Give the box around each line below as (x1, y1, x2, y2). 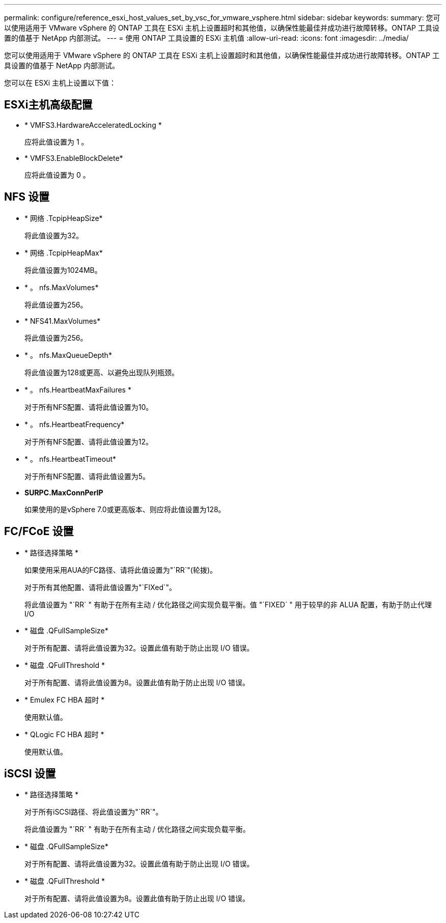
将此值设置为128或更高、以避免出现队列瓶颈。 (24, 368, 179, 377)
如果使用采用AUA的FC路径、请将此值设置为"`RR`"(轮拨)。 (24, 565, 217, 574)
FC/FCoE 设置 (4, 525, 74, 538)
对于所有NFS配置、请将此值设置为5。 (24, 471, 150, 481)
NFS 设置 (4, 190, 50, 204)
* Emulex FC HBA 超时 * (24, 695, 105, 704)
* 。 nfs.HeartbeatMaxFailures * (24, 385, 131, 394)
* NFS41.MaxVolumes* (24, 316, 101, 325)
